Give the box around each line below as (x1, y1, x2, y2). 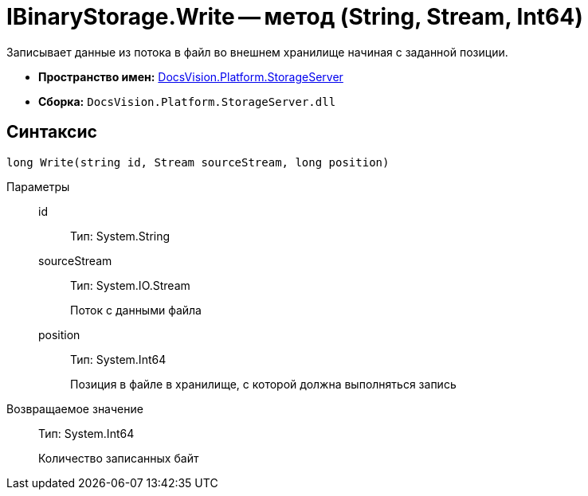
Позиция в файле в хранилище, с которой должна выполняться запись (70, 377, 457, 391)
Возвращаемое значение (6, 401, 143, 416)
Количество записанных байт (38, 451, 199, 465)
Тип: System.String (70, 228, 171, 243)
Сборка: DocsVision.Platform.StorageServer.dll (38, 94, 336, 108)
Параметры (6, 179, 70, 193)
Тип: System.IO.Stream (70, 278, 190, 292)
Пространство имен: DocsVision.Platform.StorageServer (38, 69, 343, 84)
